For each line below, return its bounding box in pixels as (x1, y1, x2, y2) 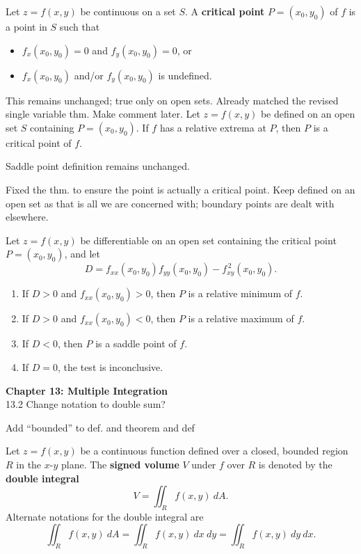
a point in (6, 19, 47, 33)
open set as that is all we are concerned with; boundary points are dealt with (6, 196, 335, 210)
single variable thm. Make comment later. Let (6, 106, 200, 121)
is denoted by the (258, 457, 332, 471)
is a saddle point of (95, 336, 177, 351)
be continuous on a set (80, 4, 176, 18)
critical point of (6, 135, 72, 150)
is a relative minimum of (188, 286, 293, 301)
